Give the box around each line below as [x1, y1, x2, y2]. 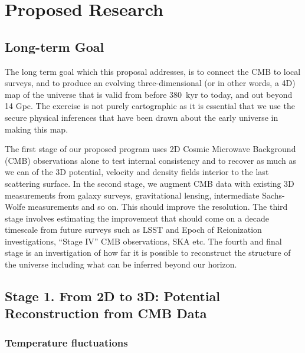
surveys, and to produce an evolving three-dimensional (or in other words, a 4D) [5, 77, 296, 89]
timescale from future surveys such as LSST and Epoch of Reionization [5, 223, 262, 236]
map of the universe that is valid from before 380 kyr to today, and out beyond [5, 88, 293, 100]
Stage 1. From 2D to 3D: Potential [5, 287, 221, 305]
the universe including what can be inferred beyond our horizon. [5, 258, 237, 270]
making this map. [5, 123, 68, 135]
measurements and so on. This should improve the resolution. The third [28, 200, 288, 213]
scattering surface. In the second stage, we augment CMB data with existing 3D [5, 177, 294, 189]
